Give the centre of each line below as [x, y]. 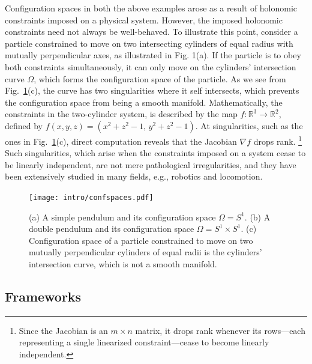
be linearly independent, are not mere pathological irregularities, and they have [151, 164]
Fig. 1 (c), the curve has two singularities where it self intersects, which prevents [152, 90]
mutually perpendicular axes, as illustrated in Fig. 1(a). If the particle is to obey [153, 55]
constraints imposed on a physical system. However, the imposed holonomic [144, 20]
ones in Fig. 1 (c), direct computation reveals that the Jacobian [121, 141]
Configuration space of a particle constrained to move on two [141, 240]
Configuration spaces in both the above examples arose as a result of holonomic [151, 8]
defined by [24, 125]
